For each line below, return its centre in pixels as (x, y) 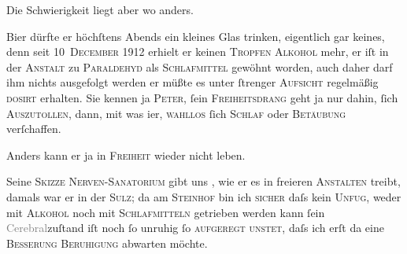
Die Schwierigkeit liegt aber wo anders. (100, 9)
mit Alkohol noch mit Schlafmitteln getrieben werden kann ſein (166, 212)
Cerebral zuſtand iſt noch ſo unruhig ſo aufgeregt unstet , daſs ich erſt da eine (195, 228)
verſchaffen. (34, 129)
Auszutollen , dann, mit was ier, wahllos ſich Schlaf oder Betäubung (176, 113)
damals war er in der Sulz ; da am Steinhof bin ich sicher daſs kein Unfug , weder (204, 196)
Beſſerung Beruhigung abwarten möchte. (107, 243)
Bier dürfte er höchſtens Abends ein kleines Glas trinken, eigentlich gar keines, (196, 36)
